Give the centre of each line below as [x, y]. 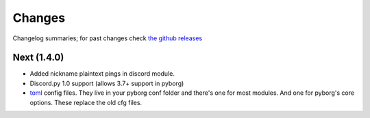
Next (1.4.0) [38, 58]
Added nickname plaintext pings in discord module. [102, 74]
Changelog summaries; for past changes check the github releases [107, 38]
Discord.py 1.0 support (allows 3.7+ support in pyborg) [107, 83]
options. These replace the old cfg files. [86, 102]
